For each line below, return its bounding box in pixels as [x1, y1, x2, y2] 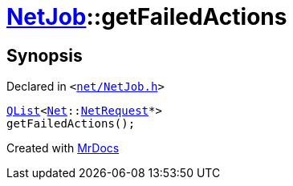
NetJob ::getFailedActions [6, 3, 287, 30]
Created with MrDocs [6, 141, 120, 156]
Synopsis [6, 45, 83, 66]
